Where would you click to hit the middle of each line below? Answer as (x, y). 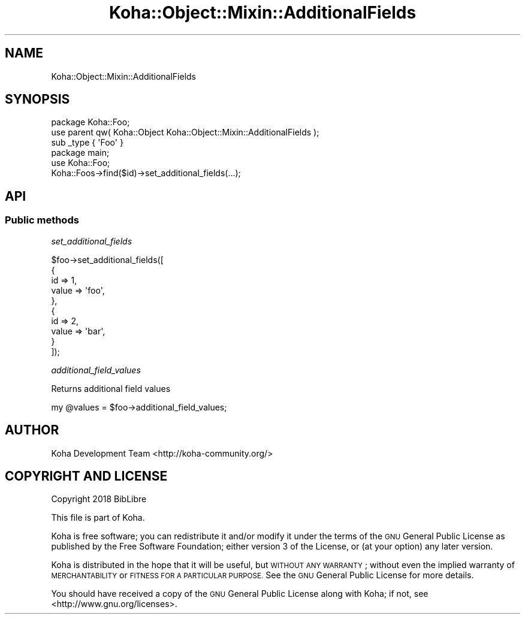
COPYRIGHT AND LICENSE (86, 476)
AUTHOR (32, 430)
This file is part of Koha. (98, 518)
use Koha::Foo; (81, 163)
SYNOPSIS (37, 99)
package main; (80, 153)
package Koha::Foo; (90, 122)
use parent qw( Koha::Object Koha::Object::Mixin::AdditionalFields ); (185, 132)
